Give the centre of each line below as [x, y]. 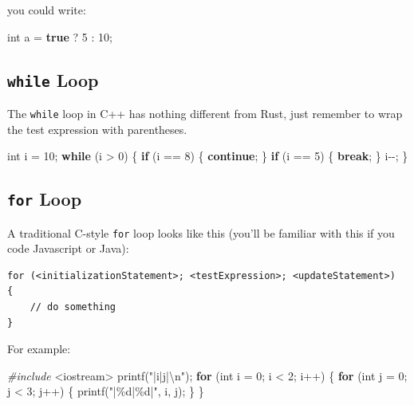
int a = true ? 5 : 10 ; [60, 36]
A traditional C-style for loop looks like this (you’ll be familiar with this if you [201, 232]
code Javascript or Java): [68, 248]
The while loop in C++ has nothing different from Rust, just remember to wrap [205, 113]
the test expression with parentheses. [97, 129]
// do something [73, 307]
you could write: [47, 10]
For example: [39, 349]
